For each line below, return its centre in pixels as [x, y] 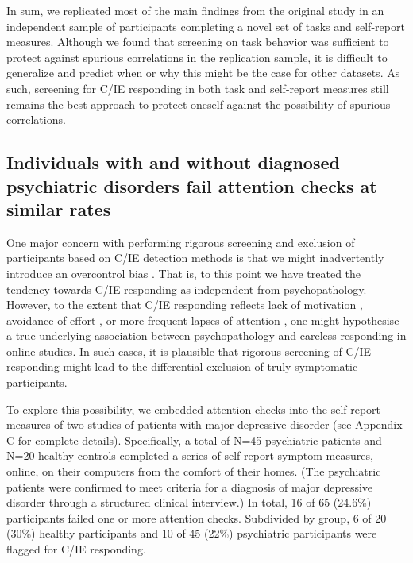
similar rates [59, 208]
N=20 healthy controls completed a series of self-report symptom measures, [190, 455]
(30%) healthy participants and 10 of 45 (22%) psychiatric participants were [192, 533]
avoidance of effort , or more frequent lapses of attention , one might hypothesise [203, 320]
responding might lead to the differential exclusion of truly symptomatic [182, 366]
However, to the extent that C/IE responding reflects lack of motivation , [185, 305]
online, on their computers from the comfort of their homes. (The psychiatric [194, 471]
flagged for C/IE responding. [76, 549]
